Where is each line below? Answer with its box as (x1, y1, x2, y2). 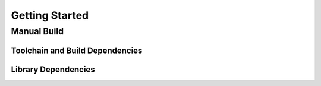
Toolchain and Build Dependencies (11, 45, 143, 55)
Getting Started (11, 9, 89, 22)
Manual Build (11, 26, 64, 37)
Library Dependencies (11, 64, 95, 74)
